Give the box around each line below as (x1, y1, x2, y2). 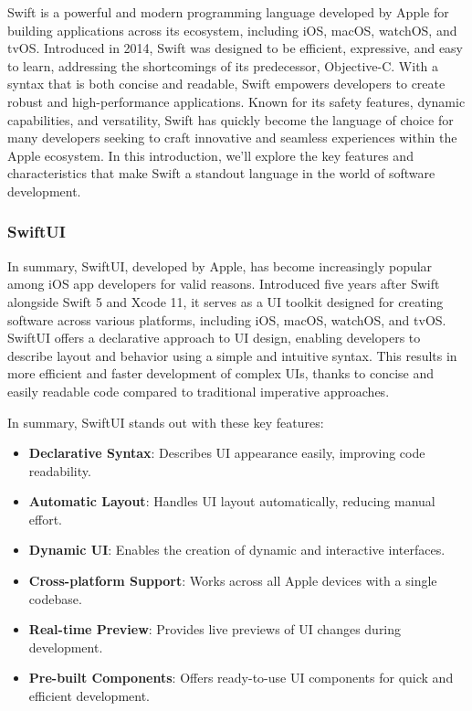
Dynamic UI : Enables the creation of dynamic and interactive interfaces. (28, 540, 446, 559)
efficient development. (28, 686, 150, 706)
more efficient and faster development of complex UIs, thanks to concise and (7, 364, 434, 383)
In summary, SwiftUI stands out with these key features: (7, 412, 324, 431)
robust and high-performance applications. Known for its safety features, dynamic (7, 91, 466, 111)
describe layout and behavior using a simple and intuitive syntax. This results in (7, 345, 457, 365)
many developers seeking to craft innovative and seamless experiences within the (7, 128, 457, 147)
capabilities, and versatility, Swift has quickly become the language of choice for (7, 110, 454, 129)
